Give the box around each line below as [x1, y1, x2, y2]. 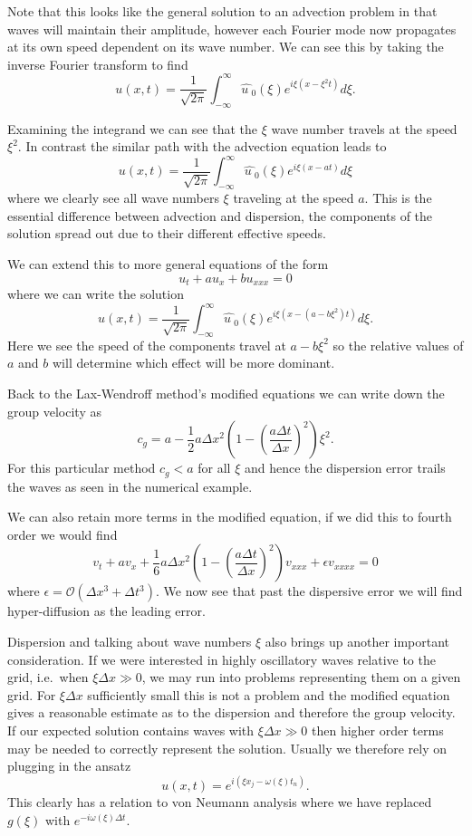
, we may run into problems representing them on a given [141, 668, 461, 687]
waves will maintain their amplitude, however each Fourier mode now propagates [7, 19, 457, 38]
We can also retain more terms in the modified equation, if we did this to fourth [7, 507, 452, 526]
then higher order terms [312, 721, 444, 740]
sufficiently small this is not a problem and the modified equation [87, 685, 450, 704]
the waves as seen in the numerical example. [7, 476, 253, 495]
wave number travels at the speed [271, 119, 458, 138]
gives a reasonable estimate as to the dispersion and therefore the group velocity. [7, 703, 456, 722]
